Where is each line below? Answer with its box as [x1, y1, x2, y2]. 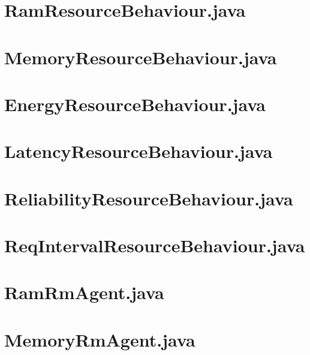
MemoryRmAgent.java [4, 327, 195, 351]
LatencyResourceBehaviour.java [4, 139, 273, 163]
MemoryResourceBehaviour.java [4, 44, 277, 69]
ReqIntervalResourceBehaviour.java [4, 233, 305, 258]
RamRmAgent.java [4, 280, 164, 305]
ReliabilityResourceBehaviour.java [4, 186, 293, 210]
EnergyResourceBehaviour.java [4, 91, 266, 116]
